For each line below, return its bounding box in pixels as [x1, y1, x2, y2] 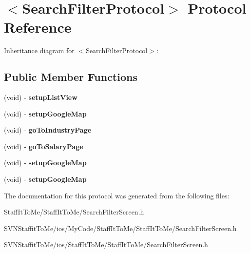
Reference [4, 17, 72, 37]
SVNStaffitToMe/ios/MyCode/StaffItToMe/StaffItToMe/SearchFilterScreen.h [4, 223, 237, 233]
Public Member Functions [4, 69, 137, 84]
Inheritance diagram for [4, 45, 75, 56]
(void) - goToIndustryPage [4, 125, 92, 135]
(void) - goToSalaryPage [4, 141, 83, 151]
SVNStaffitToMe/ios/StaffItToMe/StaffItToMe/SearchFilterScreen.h [4, 239, 208, 250]
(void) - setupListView [4, 92, 77, 102]
